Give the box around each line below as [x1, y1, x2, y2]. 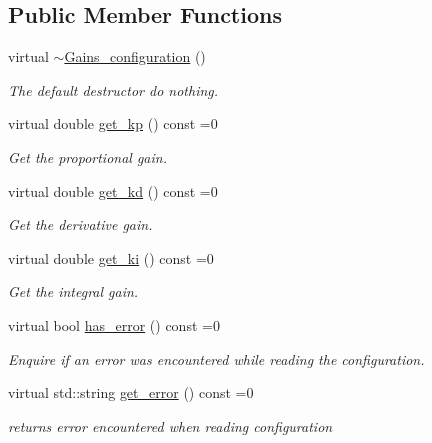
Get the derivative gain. [8, 214, 153, 235]
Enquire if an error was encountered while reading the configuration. [8, 348, 425, 369]
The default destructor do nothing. [8, 79, 219, 100]
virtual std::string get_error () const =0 [8, 382, 254, 403]
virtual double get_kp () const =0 [8, 113, 218, 134]
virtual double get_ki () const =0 [8, 247, 214, 268]
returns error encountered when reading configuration [8, 415, 333, 436]
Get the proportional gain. [8, 146, 167, 167]
